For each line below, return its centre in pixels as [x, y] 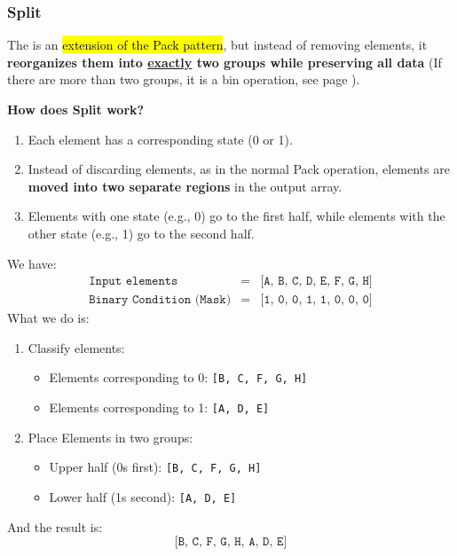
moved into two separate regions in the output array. [185, 186]
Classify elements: [76, 347]
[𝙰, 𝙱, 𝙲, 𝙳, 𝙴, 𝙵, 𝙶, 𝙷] [316, 282]
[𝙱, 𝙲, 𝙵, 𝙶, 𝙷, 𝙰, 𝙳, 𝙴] [231, 542]
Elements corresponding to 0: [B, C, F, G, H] [178, 377]
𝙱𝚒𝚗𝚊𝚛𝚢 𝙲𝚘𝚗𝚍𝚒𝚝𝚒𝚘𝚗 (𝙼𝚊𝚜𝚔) [160, 300]
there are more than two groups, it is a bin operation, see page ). [184, 79]
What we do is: [48, 318]
